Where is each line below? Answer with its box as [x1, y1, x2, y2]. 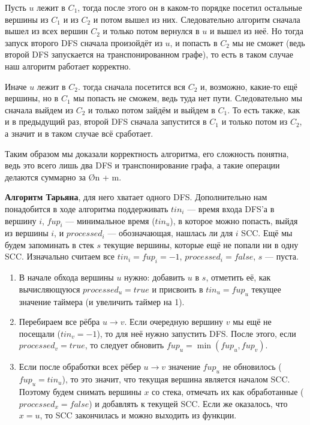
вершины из [5, 13, 49, 25]
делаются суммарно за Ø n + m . [5, 170, 122, 183]
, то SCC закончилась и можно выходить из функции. [40, 409, 237, 421]
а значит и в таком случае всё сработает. [5, 126, 154, 139]
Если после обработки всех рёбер [19, 360, 141, 373]
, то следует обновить [85, 339, 164, 351]
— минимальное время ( [65, 214, 155, 227]
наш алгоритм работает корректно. [5, 59, 131, 72]
